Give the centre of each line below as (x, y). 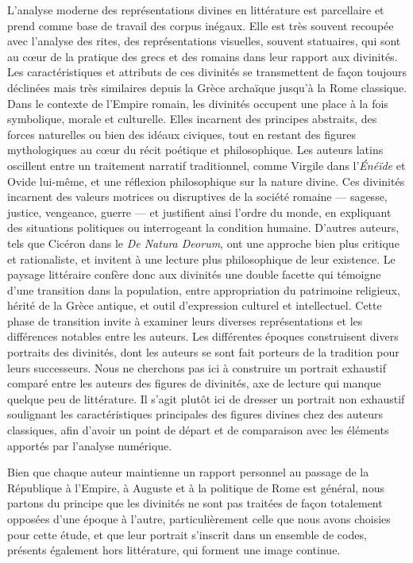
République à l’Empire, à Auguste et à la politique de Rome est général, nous (196, 487)
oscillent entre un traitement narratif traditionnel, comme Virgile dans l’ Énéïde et (206, 165)
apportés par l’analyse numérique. (90, 445)
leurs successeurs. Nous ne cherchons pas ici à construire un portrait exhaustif (197, 367)
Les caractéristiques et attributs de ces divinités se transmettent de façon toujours (207, 72)
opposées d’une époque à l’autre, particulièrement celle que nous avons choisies (199, 519)
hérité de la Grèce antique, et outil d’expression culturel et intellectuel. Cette (195, 305)
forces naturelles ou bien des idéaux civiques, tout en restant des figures (181, 134)
